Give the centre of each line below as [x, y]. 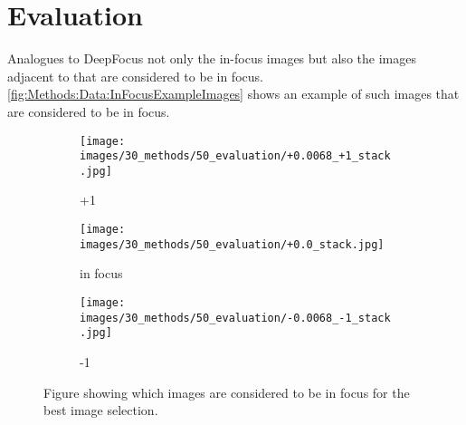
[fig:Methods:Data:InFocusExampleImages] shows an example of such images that [233, 94]
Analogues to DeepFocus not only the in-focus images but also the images [212, 58]
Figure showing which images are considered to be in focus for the [227, 392]
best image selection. [101, 410]
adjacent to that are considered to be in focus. [135, 76]
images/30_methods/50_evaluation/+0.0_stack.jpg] [232, 244]
